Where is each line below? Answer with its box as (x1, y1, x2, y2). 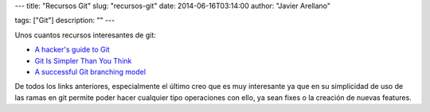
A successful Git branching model (34, 67, 147, 76)
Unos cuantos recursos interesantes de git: (14, 30, 157, 40)
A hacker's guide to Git (34, 44, 111, 55)
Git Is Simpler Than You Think (34, 56, 132, 65)
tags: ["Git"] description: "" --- (14, 16, 115, 25)
